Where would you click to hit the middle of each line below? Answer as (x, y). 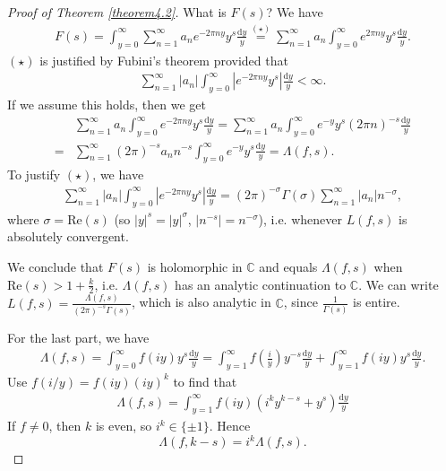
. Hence (230, 426)
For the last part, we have (78, 337)
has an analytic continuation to (261, 284)
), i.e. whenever (300, 218)
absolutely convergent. (68, 236)
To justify (34, 174)
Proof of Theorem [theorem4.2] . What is (117, 12)
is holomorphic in (195, 266)
